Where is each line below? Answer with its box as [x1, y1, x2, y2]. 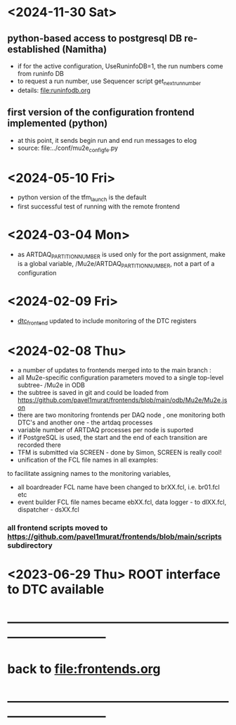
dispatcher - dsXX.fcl [17, 505, 79, 514]
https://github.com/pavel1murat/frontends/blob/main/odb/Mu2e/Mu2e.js [17, 396, 228, 405]
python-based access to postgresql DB [7, 32, 183, 44]
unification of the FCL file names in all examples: [17, 455, 158, 465]
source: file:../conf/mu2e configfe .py [17, 144, 118, 153]
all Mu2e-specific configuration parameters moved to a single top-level [17, 374, 224, 382]
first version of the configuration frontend [7, 106, 195, 118]
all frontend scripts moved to [7, 523, 108, 533]
